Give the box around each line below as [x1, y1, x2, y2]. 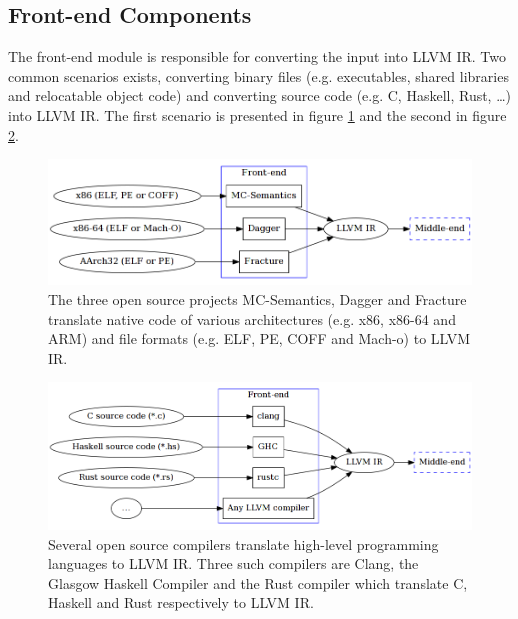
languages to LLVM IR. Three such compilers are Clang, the [48, 553, 419, 574]
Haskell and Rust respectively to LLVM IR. [48, 592, 314, 613]
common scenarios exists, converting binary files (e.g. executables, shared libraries [8, 65, 509, 86]
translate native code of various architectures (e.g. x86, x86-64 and [48, 308, 456, 329]
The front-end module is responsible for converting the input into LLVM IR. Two [8, 46, 506, 67]
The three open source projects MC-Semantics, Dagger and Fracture [48, 289, 467, 309]
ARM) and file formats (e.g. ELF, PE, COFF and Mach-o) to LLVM [48, 328, 471, 349]
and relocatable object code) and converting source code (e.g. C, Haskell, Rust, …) [8, 85, 512, 106]
